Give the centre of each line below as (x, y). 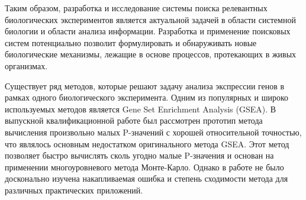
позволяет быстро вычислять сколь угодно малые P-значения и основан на (139, 155)
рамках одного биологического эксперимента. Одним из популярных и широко (147, 97)
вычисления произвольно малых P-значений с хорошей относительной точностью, (153, 132)
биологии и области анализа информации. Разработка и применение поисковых (148, 31)
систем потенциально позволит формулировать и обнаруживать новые (131, 42)
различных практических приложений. (74, 190)
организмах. (26, 65)
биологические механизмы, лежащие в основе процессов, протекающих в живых (151, 54)
